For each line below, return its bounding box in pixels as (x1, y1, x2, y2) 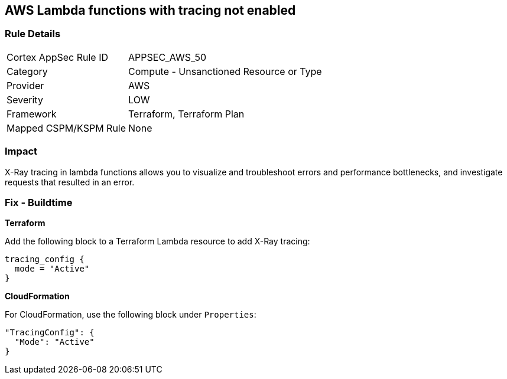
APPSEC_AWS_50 (128, 51, 207, 63)
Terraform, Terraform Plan (128, 107, 245, 120)
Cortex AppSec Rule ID (6, 51, 109, 63)
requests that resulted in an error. (5, 177, 135, 187)
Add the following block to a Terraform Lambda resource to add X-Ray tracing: (5, 236, 310, 247)
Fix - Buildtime (5, 196, 73, 208)
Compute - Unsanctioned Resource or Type (128, 65, 322, 77)
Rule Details (5, 28, 61, 40)
